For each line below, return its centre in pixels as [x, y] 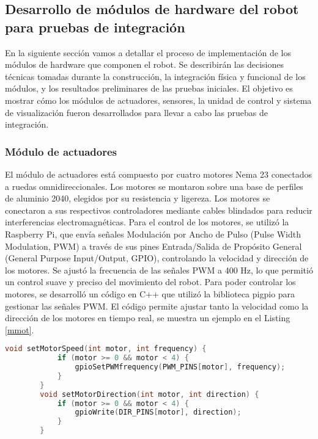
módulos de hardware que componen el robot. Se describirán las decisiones [144, 64]
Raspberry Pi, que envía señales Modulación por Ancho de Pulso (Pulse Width [153, 234]
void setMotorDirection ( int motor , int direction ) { [150, 394]
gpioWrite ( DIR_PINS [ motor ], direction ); [158, 412]
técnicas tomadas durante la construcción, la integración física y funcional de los [155, 76]
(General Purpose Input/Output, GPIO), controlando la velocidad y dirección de [157, 258]
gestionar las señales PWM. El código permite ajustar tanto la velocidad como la [157, 306]
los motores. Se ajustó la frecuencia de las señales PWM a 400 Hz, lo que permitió [159, 270]
